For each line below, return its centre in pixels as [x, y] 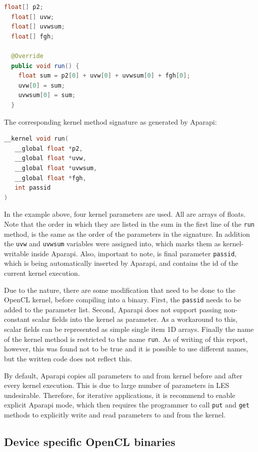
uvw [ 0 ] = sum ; [41, 85]
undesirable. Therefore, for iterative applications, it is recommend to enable [120, 395]
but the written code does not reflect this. [68, 358]
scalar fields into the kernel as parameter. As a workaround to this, [135, 319]
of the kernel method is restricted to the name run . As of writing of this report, [126, 339]
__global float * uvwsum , [56, 168]
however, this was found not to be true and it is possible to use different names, [126, 349]
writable [16, 253]
